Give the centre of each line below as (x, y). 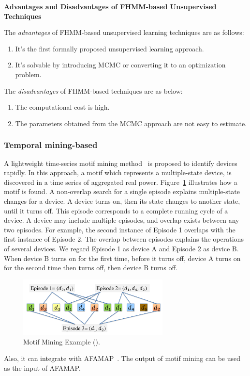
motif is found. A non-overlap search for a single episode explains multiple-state (122, 191)
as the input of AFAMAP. (42, 368)
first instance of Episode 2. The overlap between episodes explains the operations (124, 239)
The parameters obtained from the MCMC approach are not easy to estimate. (131, 123)
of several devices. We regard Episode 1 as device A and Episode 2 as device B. (121, 248)
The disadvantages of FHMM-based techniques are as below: (93, 90)
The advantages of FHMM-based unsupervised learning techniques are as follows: (124, 32)
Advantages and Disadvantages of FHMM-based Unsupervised (110, 6)
